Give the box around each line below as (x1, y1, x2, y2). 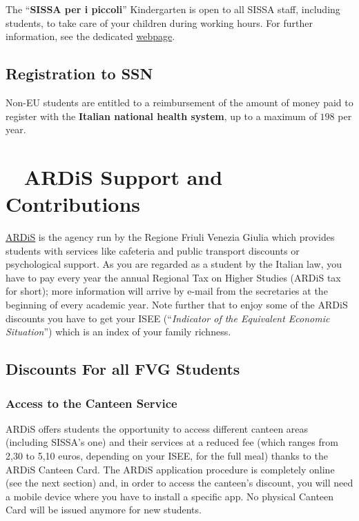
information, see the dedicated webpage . (6, 29, 175, 43)
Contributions (6, 190, 141, 218)
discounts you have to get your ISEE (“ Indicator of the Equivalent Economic (6, 311, 330, 325)
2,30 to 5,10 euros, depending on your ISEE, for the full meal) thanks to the (6, 449, 328, 463)
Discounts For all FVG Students (6, 358, 240, 380)
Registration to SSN (6, 63, 153, 84)
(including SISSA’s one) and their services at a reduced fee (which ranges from (6, 435, 338, 449)
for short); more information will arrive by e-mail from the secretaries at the (6, 284, 328, 298)
